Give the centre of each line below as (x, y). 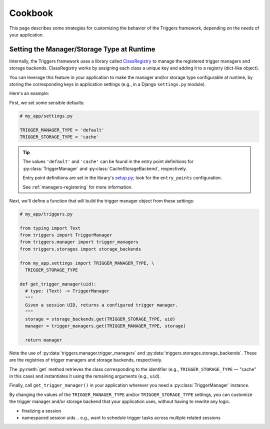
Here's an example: (29, 93)
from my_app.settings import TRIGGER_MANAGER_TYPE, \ (87, 263)
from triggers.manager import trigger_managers (79, 242)
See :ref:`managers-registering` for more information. (77, 187)
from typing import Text (50, 228)
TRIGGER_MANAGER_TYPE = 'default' (62, 130)
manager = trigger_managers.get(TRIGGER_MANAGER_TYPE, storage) (105, 326)
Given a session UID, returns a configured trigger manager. (102, 305)
